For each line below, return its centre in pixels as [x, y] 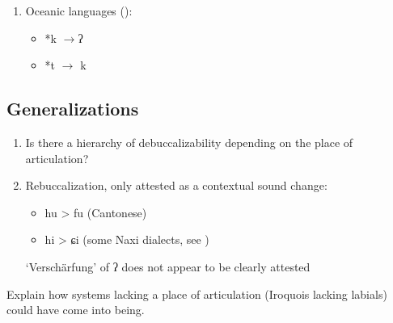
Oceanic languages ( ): [79, 10]
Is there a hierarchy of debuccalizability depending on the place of [189, 142]
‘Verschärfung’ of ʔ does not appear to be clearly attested [168, 266]
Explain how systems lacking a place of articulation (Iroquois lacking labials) [197, 294]
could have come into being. [76, 310]
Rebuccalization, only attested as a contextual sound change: [176, 185]
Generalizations [73, 109]
